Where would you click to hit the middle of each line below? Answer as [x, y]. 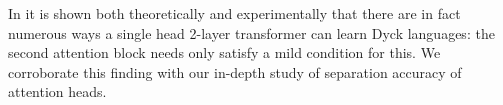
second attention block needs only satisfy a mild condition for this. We [224, 52]
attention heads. [57, 91]
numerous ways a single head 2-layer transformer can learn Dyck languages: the [251, 32]
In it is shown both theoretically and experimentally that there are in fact [234, 13]
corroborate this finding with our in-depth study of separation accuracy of [235, 71]
